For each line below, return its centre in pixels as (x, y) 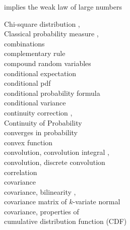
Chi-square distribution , (42, 23)
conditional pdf (27, 83)
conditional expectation (40, 73)
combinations (24, 43)
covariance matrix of (36, 202)
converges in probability (41, 132)
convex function (28, 142)
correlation (21, 172)
